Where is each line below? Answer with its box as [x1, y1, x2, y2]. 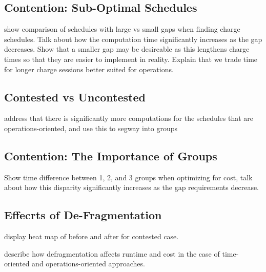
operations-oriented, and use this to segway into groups [4, 122, 178, 133]
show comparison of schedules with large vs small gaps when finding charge [4, 24, 240, 34]
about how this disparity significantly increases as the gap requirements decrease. [4, 182, 259, 193]
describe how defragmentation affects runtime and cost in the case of [4, 248, 220, 259]
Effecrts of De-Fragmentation [4, 207, 162, 223]
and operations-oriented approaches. [32, 258, 145, 269]
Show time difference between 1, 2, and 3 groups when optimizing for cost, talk [4, 172, 253, 182]
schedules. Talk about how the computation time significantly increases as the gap [4, 33, 262, 44]
